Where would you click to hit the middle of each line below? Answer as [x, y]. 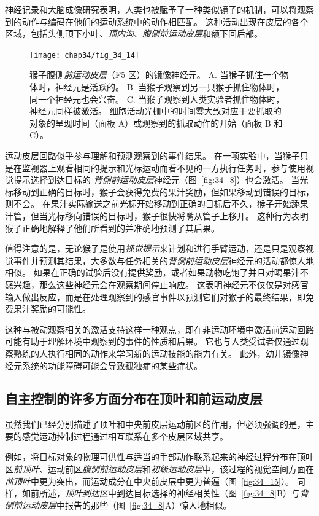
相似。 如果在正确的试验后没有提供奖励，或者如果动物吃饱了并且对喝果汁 [152, 272]
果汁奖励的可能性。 [52, 309]
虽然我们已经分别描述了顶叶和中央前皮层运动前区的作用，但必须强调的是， [155, 424]
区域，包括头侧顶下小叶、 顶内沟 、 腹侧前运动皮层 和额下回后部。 [134, 33]
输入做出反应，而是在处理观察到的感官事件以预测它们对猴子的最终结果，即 [155, 296]
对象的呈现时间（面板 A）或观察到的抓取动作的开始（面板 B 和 [156, 123]
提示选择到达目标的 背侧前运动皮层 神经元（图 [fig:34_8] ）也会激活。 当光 [161, 180]
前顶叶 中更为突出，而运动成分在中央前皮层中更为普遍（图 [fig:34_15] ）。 [149, 481]
